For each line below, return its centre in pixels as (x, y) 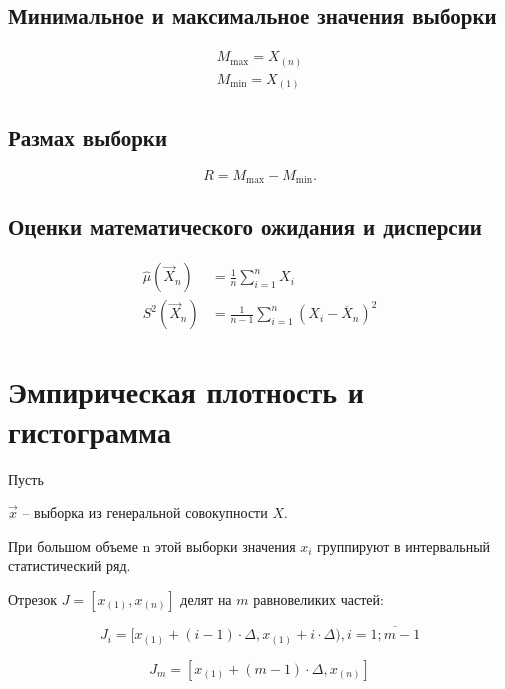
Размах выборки (88, 136)
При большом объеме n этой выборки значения (152, 545)
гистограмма (89, 430)
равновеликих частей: (318, 598)
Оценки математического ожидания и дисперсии (245, 226)
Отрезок (33, 598)
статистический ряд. (69, 565)
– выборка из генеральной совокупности (145, 512)
